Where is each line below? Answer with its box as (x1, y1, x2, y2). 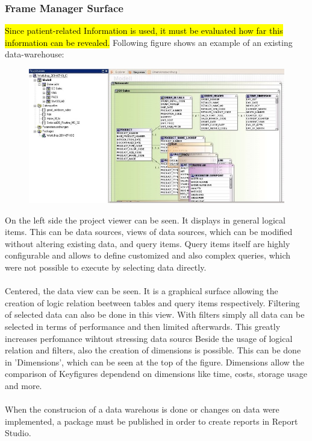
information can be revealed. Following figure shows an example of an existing (5, 36, 293, 48)
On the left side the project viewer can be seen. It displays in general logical (5, 213, 285, 226)
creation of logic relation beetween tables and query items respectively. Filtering (5, 296, 300, 309)
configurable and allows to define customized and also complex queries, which (5, 249, 291, 262)
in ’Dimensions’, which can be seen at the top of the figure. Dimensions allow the (5, 355, 305, 368)
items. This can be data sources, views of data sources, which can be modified (5, 225, 293, 238)
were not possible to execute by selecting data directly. (5, 261, 207, 273)
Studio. (5, 427, 31, 439)
